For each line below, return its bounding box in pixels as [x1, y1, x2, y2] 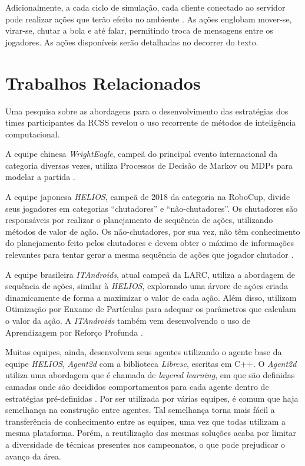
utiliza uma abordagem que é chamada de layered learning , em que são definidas [5, 369, 295, 381]
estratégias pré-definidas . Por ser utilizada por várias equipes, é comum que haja [5, 392, 299, 404]
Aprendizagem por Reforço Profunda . [5, 326, 143, 338]
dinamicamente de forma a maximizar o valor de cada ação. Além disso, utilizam [5, 291, 297, 303]
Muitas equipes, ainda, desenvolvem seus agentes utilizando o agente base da [5, 346, 282, 358]
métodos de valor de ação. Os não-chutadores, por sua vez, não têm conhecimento [5, 225, 300, 237]
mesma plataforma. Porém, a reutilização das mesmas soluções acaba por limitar [5, 426, 296, 439]
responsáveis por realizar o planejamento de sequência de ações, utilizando [5, 214, 273, 226]
